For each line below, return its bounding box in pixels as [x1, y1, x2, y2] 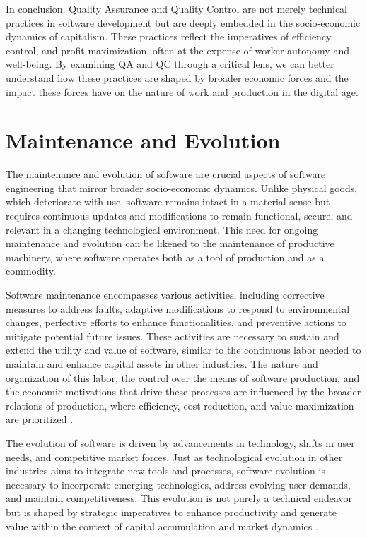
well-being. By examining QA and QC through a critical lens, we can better [6, 56, 334, 71]
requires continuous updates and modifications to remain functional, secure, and [6, 208, 353, 223]
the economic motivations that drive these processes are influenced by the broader [6, 384, 361, 399]
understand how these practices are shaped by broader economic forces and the [6, 70, 349, 85]
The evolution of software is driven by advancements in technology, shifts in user [6, 435, 355, 450]
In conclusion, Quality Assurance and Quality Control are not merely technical [6, 1, 348, 16]
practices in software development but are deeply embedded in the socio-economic [6, 15, 361, 30]
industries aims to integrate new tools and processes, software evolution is [6, 463, 325, 478]
